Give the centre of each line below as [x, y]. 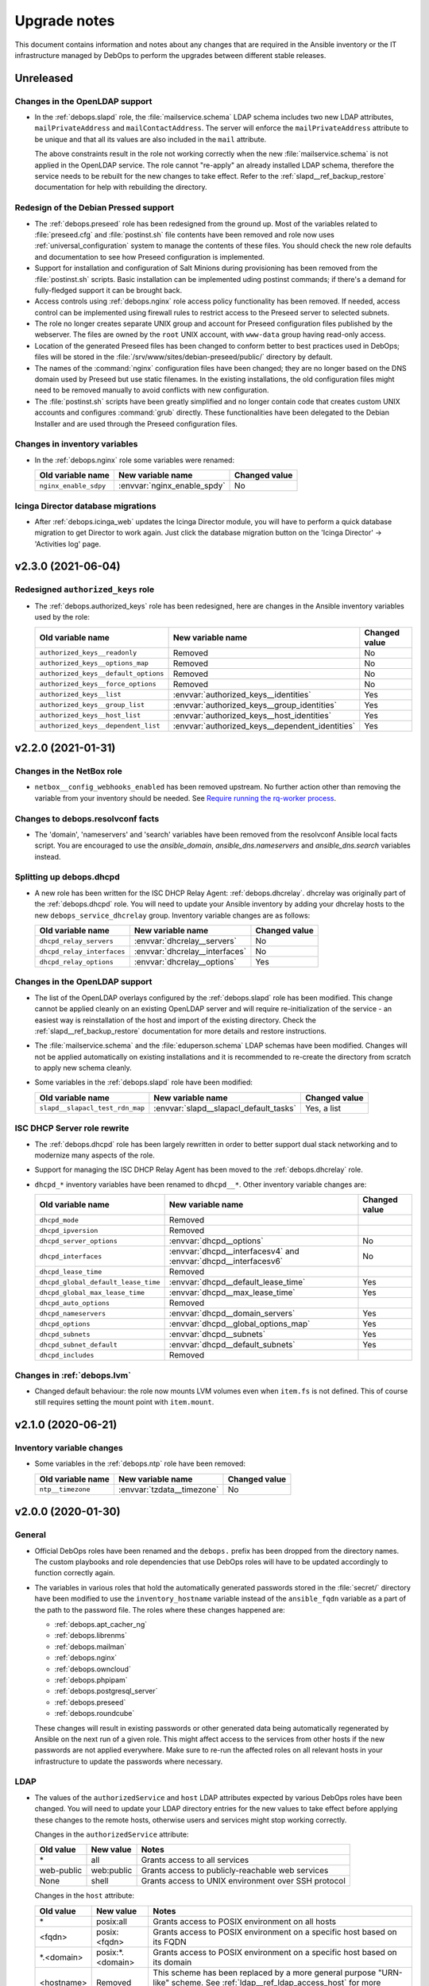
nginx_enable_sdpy [73, 486]
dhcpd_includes [67, 1355]
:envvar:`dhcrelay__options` [185, 962]
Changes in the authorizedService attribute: [112, 1834]
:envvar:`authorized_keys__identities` [242, 694]
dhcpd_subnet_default [79, 1345]
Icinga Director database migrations [85, 506]
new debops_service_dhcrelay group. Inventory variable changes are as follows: [172, 915]
